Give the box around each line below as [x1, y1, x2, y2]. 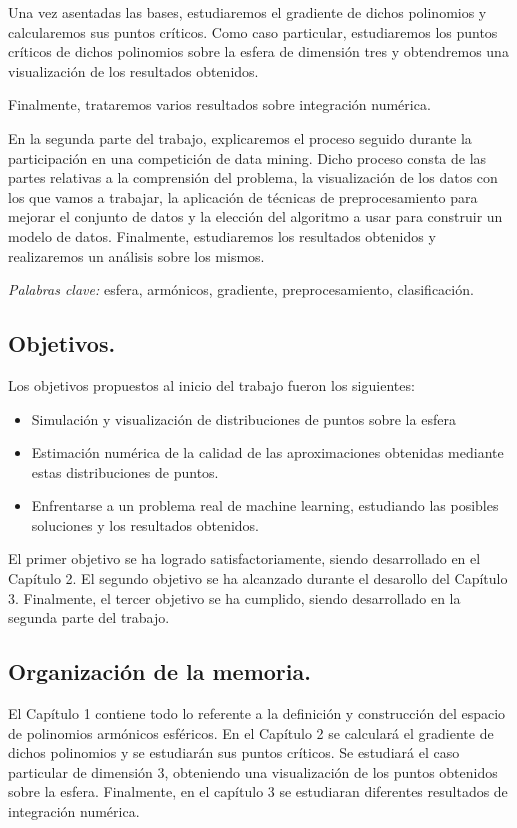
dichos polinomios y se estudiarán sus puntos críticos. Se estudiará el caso [8, 742, 460, 763]
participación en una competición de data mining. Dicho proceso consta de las [8, 147, 487, 168]
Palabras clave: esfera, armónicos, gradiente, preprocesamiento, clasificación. [8, 279, 474, 300]
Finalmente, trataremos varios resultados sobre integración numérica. [8, 94, 431, 115]
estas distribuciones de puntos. [31, 461, 219, 482]
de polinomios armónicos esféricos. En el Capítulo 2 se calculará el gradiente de [8, 722, 494, 743]
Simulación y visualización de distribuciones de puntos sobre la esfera [31, 408, 456, 429]
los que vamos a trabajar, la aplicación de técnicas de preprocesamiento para [8, 186, 478, 207]
